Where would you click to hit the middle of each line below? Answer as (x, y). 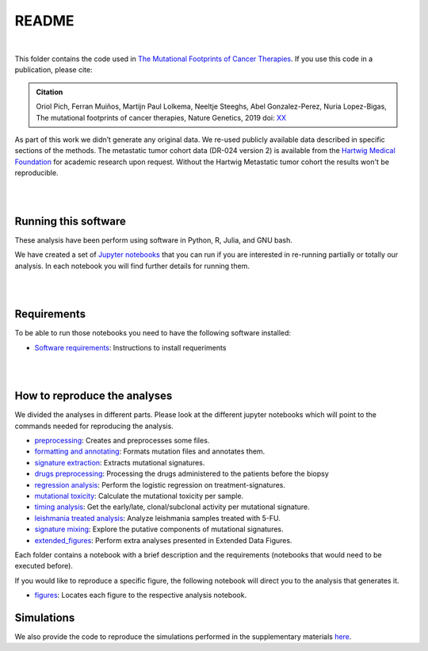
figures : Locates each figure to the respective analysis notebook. (141, 595)
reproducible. (36, 173)
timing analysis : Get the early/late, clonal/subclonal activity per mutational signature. (172, 507)
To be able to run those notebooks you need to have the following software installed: (153, 333)
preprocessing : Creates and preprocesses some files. (122, 441)
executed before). (44, 566)
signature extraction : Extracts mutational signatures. (120, 462)
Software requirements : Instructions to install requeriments (130, 347)
